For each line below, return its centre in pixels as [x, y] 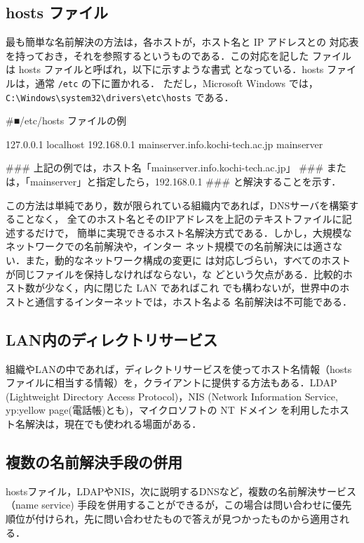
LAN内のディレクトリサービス [112, 339]
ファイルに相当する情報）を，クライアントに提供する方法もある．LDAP [171, 382]
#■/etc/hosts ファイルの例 [66, 120]
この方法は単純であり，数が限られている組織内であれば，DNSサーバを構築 [177, 205]
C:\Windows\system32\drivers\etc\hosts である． [120, 97]
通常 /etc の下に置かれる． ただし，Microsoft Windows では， [176, 83]
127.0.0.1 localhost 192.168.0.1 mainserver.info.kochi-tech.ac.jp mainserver [164, 144]
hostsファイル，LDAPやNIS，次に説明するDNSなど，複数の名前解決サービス [181, 491]
